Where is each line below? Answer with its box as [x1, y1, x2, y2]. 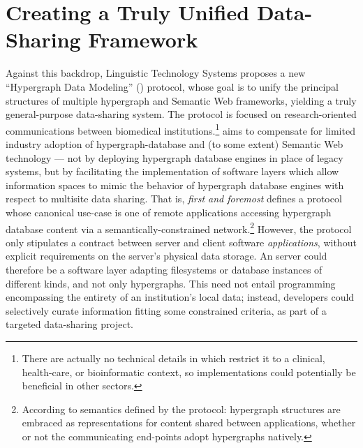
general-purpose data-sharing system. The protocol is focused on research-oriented [6, 107, 357, 121]
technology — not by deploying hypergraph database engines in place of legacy [6, 150, 343, 165]
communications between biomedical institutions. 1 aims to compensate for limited [6, 121, 355, 137]
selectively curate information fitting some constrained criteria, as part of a [6, 303, 327, 318]
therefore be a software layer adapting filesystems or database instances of [6, 262, 323, 276]
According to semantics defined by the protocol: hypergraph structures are [22, 401, 341, 416]
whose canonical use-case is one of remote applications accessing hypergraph [6, 204, 332, 219]
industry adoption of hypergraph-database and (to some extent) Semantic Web [6, 136, 343, 151]
